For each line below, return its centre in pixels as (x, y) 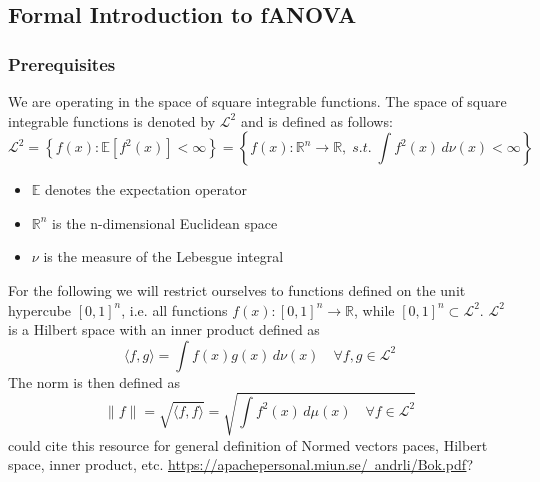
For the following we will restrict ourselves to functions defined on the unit (237, 289)
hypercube (40, 309)
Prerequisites (62, 63)
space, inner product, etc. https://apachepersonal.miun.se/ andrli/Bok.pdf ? (241, 464)
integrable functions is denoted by (112, 120)
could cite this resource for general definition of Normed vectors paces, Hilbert (248, 444)
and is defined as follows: (316, 120)
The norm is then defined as (94, 381)
